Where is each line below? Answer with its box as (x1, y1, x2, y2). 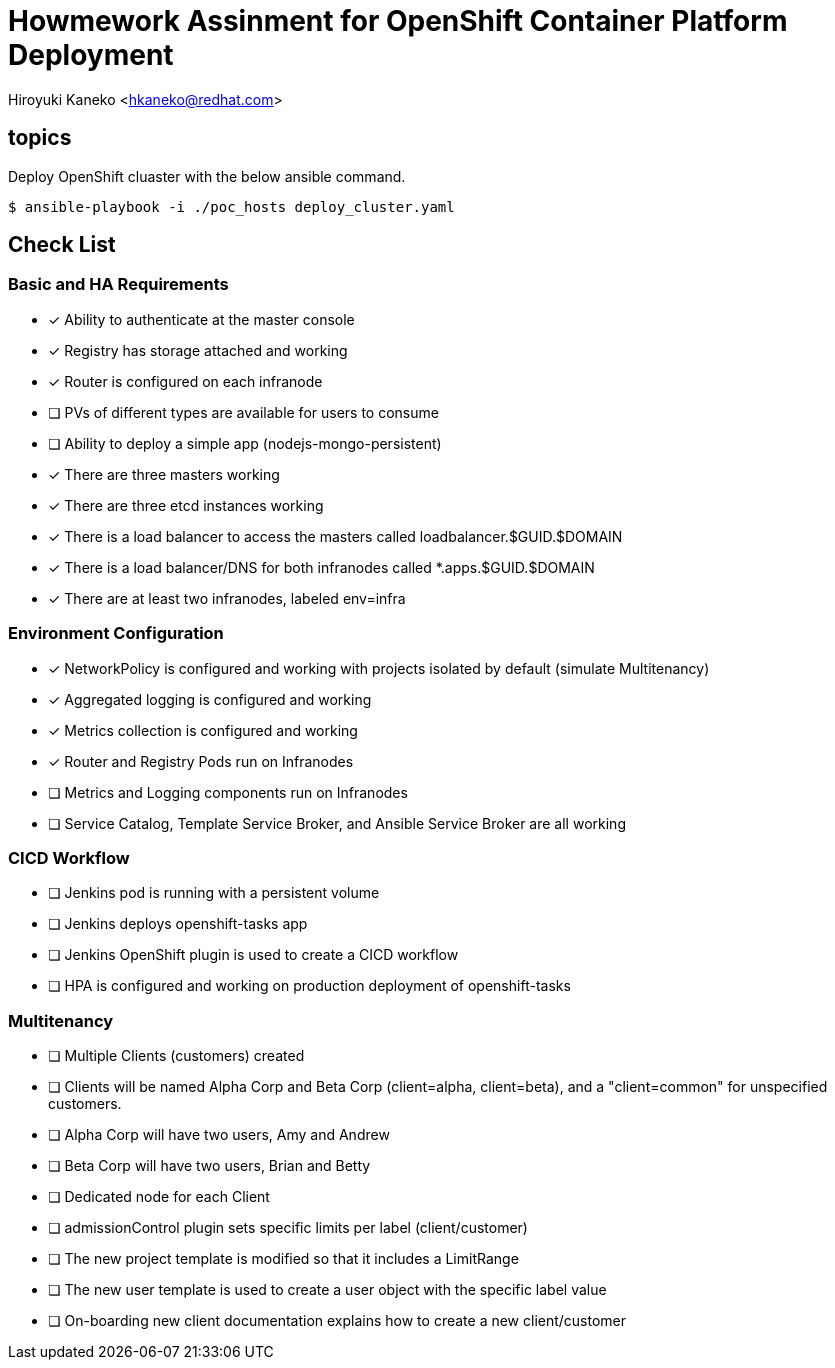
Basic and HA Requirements (8, 274, 229, 295)
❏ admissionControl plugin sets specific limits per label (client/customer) (48, 1219, 528, 1237)
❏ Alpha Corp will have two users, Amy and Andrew (48, 1126, 390, 1144)
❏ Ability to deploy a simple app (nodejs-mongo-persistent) (48, 434, 442, 452)
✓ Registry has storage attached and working (48, 341, 348, 359)
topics (8, 125, 72, 151)
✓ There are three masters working (48, 465, 280, 483)
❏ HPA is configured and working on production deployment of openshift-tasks (48, 977, 571, 995)
